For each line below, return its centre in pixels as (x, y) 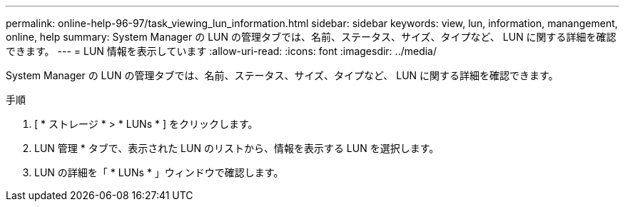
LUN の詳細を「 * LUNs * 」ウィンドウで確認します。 (159, 172)
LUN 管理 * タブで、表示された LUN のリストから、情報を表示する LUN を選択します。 (237, 148)
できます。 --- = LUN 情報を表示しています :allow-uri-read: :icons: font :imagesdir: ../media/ (222, 51)
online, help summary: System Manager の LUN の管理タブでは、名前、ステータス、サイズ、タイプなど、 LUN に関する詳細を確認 (311, 37)
